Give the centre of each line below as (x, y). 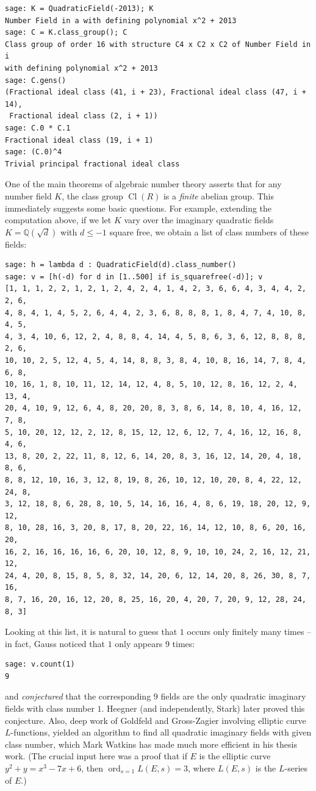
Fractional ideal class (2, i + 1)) (84, 116)
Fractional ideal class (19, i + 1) (79, 140)
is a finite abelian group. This (218, 195)
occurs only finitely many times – (249, 632)
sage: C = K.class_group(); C (66, 33)
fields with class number (50, 708)
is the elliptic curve (235, 756)
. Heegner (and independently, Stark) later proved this (203, 708)
